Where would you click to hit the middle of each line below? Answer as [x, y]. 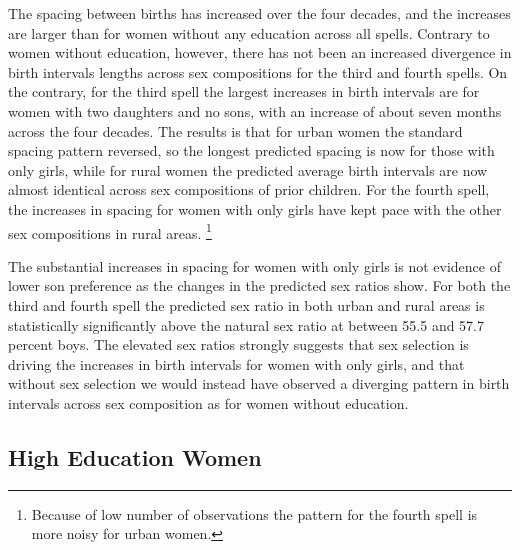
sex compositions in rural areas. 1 [110, 231]
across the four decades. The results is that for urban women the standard [235, 130]
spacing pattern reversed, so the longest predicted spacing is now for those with [251, 150]
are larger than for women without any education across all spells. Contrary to [249, 32]
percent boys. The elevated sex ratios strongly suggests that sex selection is [238, 344]
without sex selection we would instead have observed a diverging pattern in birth [259, 383]
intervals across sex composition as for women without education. [208, 402]
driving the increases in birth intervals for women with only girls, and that [236, 363]
